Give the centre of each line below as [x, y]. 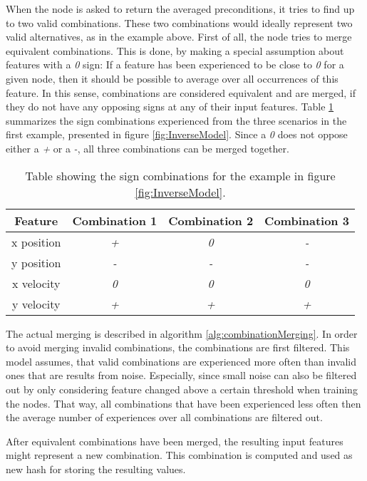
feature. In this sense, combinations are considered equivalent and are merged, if [181, 92]
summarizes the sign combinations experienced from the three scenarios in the [176, 120]
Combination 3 [307, 220]
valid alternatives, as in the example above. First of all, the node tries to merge [179, 37]
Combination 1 [115, 220]
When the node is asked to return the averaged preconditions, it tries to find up [180, 9]
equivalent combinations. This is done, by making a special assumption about [175, 50]
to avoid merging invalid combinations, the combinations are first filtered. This [178, 347]
